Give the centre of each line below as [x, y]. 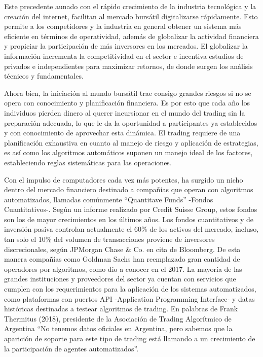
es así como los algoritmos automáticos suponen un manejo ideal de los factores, [128, 152]
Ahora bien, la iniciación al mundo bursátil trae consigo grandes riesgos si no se [128, 93]
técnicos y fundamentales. [44, 76]
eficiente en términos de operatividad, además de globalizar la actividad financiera [131, 36]
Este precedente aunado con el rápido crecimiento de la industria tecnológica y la [130, 6]
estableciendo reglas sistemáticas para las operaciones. [88, 162]
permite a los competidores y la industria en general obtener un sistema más [123, 26]
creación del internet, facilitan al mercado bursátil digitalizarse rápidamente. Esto [131, 16]
